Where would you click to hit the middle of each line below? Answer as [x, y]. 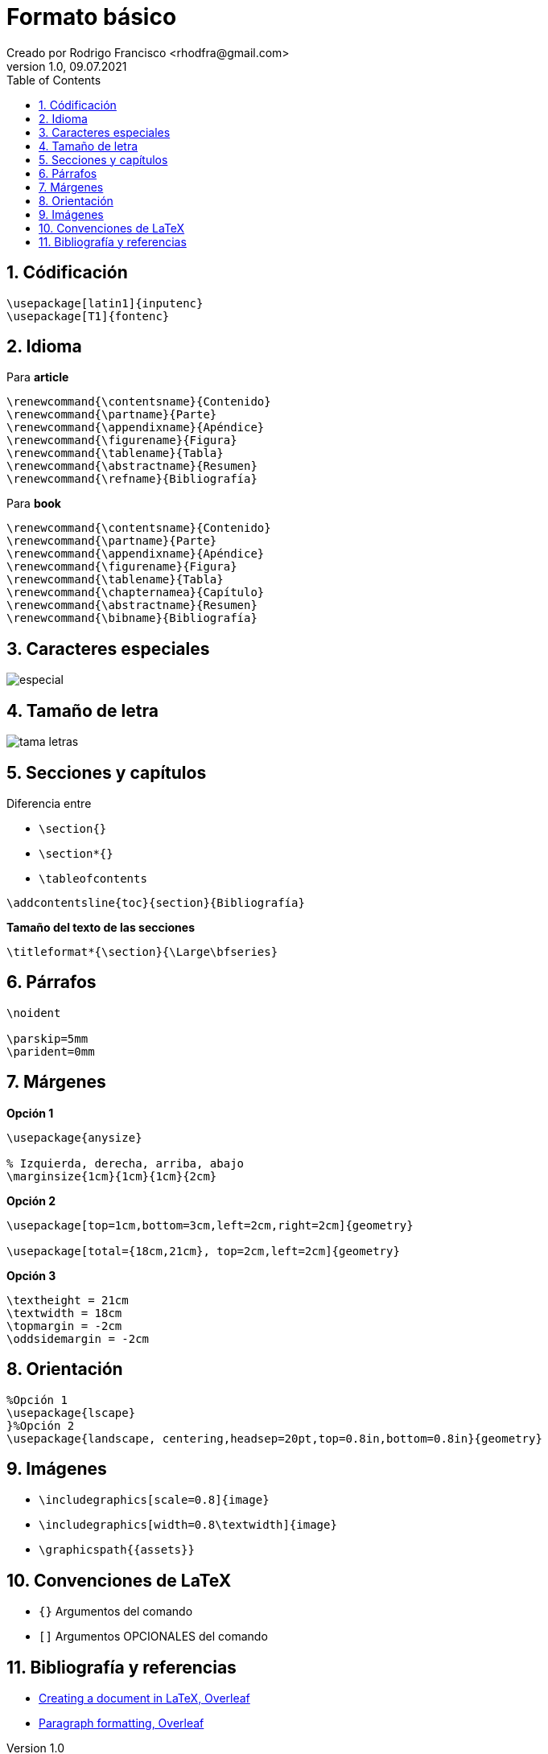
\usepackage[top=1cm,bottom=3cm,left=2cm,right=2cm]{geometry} [210, 1225]
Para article [38, 377]
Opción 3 [31, 1275]
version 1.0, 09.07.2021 [67, 66]
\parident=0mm [51, 1051]
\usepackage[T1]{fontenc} [88, 316]
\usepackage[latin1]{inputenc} [105, 303]
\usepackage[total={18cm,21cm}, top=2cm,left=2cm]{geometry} [203, 1251]
